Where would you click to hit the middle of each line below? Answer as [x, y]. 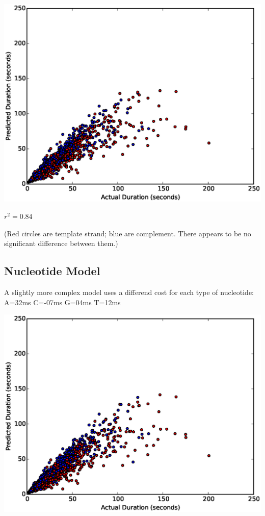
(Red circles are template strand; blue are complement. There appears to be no [128, 233]
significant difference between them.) [61, 243]
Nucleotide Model [52, 271]
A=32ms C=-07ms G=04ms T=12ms [62, 302]
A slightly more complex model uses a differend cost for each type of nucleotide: [129, 292]
